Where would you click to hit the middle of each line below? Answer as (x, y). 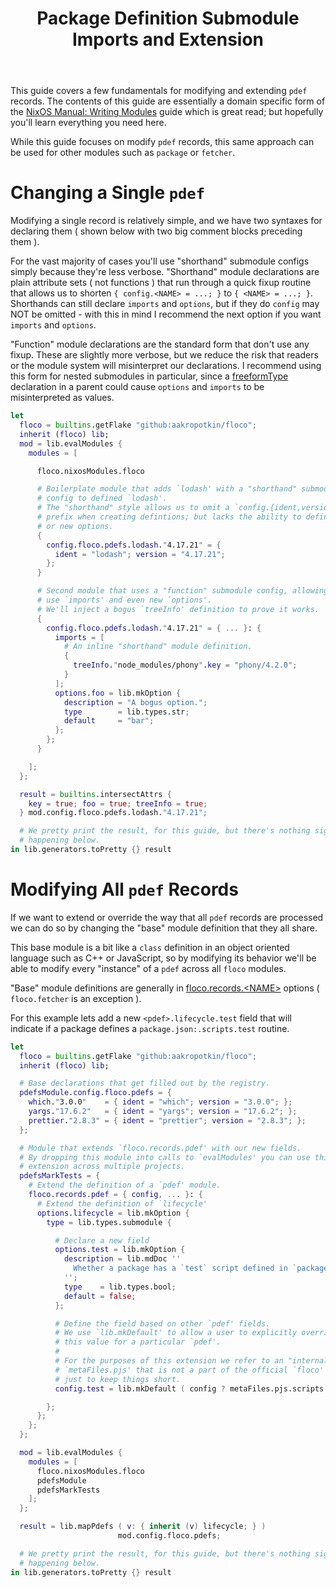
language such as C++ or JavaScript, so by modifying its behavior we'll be (163, 958)
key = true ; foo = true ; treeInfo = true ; (118, 803)
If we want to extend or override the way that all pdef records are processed (167, 917)
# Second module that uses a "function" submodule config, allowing (182, 591)
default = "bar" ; (109, 721)
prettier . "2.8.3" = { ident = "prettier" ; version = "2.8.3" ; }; (167, 1120)
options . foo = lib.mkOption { (118, 693)
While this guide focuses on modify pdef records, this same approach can (162, 142)
